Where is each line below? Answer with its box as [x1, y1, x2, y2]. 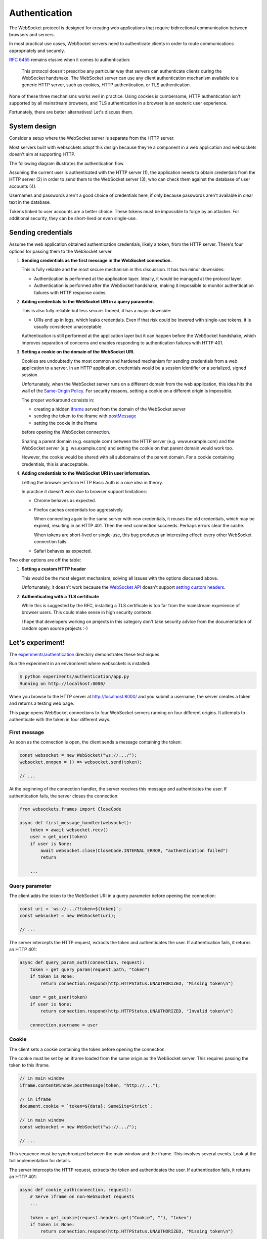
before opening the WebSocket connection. [21, 429, 111, 435]
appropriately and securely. [9, 48, 65, 54]
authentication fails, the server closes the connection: [9, 793, 119, 799]
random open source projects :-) [21, 625, 89, 631]
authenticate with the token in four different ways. [9, 716, 111, 722]
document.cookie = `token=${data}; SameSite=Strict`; [19, 1103, 153, 1109]
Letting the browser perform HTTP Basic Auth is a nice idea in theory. [21, 479, 163, 485]
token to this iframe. [9, 1062, 50, 1068]
